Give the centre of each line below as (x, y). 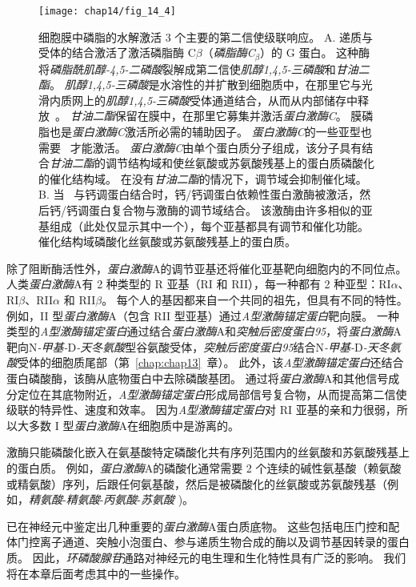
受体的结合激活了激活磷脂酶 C (117, 52)
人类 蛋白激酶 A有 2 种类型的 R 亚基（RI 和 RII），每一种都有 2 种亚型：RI (199, 284)
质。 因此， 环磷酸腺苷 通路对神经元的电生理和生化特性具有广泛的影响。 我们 (206, 557)
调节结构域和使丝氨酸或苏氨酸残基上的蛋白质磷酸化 (240, 163)
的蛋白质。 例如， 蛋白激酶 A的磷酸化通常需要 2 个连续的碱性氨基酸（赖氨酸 (204, 467)
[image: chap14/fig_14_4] (107, 11)
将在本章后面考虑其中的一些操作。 (96, 573)
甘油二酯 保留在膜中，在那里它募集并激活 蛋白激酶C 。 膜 (216, 116)
